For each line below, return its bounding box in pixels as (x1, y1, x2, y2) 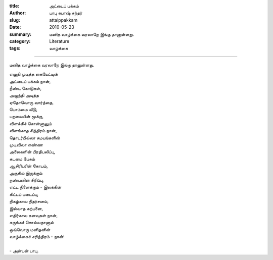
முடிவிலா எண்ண (9, 142, 43, 148)
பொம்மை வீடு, (9, 107, 38, 113)
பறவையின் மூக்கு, (9, 114, 44, 120)
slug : (9, 17, 20, 23)
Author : (9, 10, 26, 16)
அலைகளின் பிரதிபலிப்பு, (9, 149, 56, 155)
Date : (9, 24, 21, 30)
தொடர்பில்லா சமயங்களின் (9, 134, 60, 141)
